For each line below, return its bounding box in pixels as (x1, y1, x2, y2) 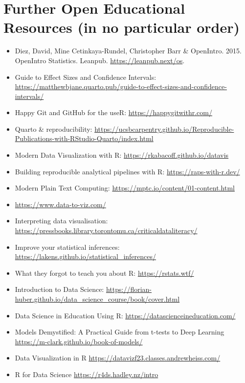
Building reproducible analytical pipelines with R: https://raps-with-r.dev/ (15, 166, 240, 176)
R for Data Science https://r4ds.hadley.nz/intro (15, 369, 158, 379)
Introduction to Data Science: (15, 284, 104, 294)
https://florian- (106, 284, 152, 294)
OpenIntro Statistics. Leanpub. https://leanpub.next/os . (15, 55, 185, 65)
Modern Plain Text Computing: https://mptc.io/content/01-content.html (15, 183, 235, 193)
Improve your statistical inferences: (15, 241, 120, 252)
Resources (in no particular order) (3, 17, 240, 37)
